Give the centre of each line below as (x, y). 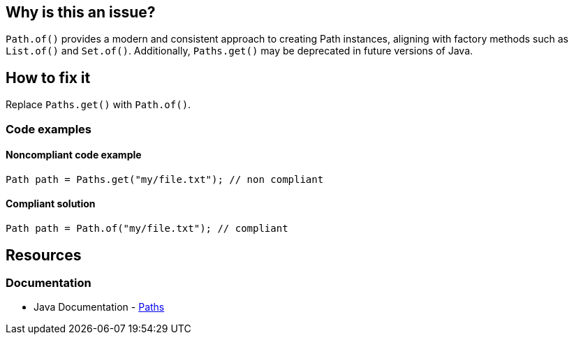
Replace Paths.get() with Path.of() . (98, 105)
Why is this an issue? (81, 12)
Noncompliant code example (74, 155)
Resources (44, 255)
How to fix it (48, 77)
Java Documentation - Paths (99, 307)
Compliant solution (51, 204)
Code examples (49, 129)
